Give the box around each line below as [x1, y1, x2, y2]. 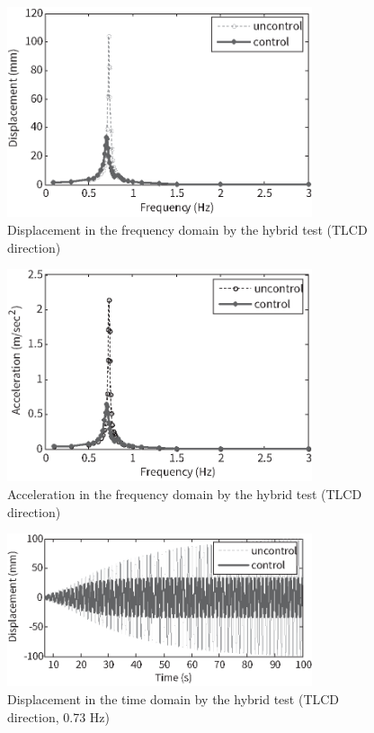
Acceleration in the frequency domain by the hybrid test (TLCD [7, 485, 362, 503]
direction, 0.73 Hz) [7, 707, 110, 726]
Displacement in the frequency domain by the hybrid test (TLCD [7, 220, 368, 239]
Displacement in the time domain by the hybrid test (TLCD [7, 690, 340, 709]
